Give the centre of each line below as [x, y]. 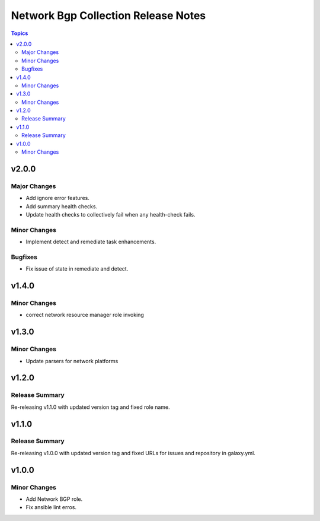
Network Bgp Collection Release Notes [108, 15]
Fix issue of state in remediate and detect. [77, 269]
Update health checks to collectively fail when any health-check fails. [111, 214]
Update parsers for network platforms [72, 361]
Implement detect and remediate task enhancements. [91, 242]
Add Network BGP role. [54, 499]
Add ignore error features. [58, 198]
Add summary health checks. [62, 206]
